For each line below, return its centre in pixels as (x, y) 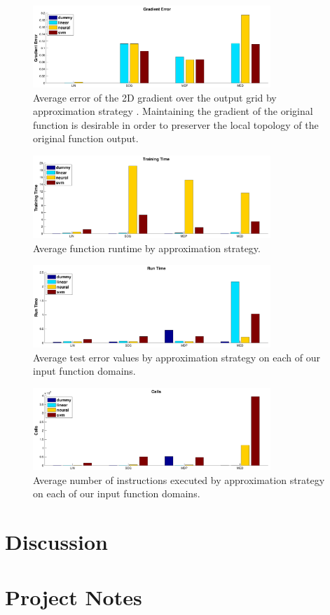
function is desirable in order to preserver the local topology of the (176, 124)
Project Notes (74, 596)
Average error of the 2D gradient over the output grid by (155, 97)
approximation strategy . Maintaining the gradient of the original (173, 111)
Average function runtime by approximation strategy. (147, 248)
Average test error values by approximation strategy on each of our (177, 357)
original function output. (86, 138)
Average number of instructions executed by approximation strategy (179, 479)
